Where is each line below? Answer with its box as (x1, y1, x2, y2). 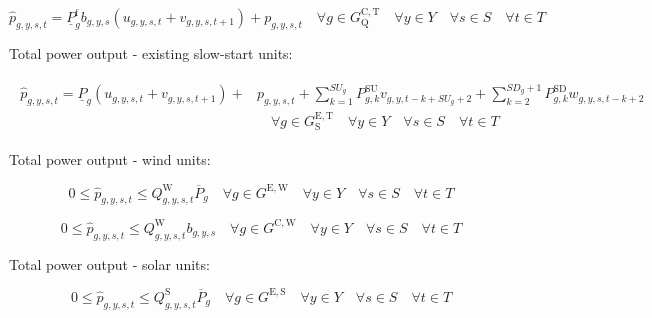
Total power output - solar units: (9, 253, 210, 274)
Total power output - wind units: (9, 149, 211, 170)
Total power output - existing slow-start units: (9, 43, 293, 64)
